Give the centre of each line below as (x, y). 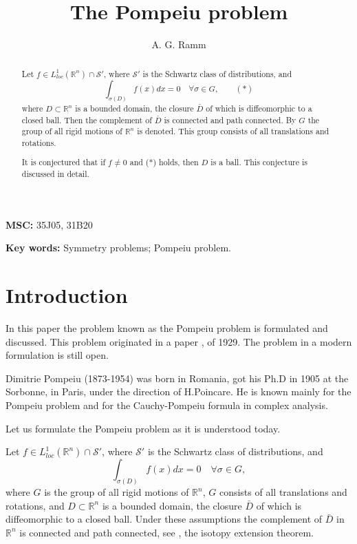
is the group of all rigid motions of (117, 492)
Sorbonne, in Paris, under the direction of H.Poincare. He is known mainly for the (178, 391)
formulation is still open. (57, 355)
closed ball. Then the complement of (87, 119)
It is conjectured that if (64, 162)
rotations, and (35, 505)
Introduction (67, 295)
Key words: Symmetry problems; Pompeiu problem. (119, 248)
